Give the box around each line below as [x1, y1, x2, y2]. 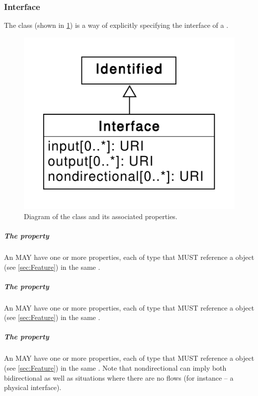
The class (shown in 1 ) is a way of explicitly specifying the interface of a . [4, 20, 229, 30]
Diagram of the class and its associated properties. [24, 211, 177, 221]
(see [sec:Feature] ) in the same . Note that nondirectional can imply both [4, 363, 227, 373]
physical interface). [4, 382, 62, 393]
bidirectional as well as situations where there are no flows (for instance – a [4, 372, 234, 383]
